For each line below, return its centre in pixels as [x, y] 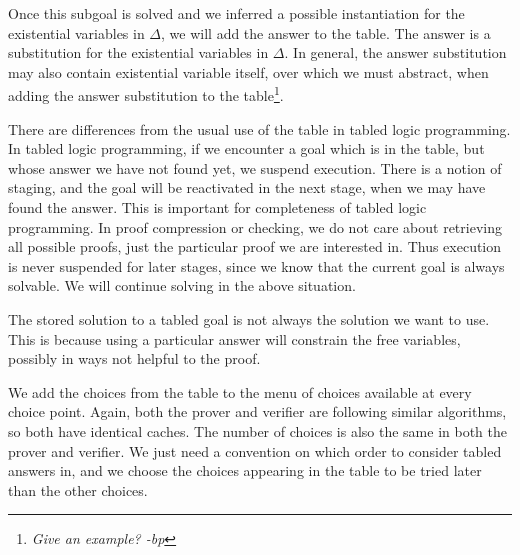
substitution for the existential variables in [138, 52]
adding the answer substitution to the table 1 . [146, 94]
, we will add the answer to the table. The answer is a [326, 32]
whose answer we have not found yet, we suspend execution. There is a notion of [255, 167]
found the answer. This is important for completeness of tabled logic [217, 207]
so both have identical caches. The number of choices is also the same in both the [257, 430]
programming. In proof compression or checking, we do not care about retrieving [255, 226]
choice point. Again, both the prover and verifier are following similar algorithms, [257, 411]
